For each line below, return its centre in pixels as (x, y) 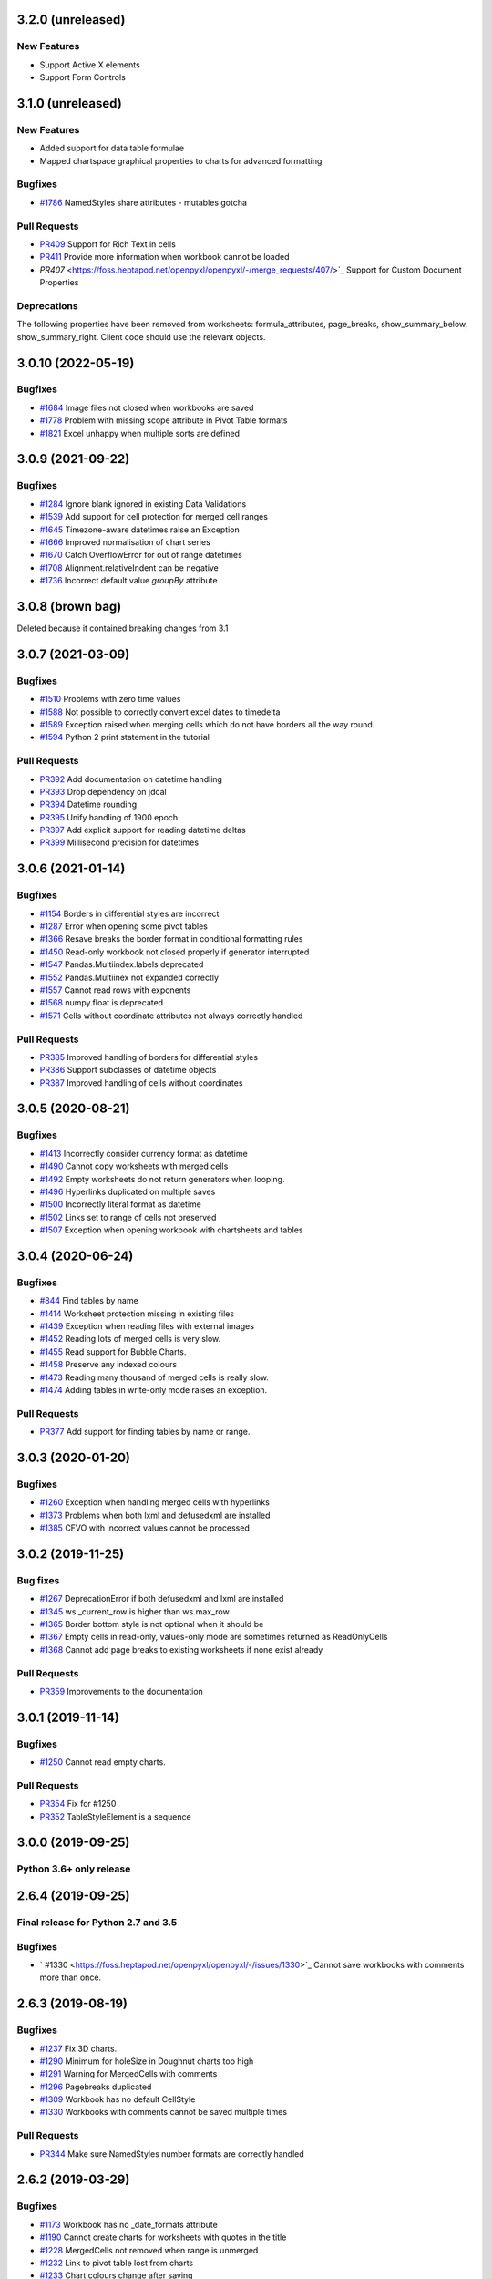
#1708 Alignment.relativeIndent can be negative (129, 567)
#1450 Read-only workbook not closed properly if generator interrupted (174, 952)
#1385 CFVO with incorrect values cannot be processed (144, 1528)
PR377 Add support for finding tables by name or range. (145, 1432)
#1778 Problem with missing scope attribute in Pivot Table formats (164, 420)
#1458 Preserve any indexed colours (108, 1365)
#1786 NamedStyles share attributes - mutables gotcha (143, 202)
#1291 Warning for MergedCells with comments (128, 2074)
